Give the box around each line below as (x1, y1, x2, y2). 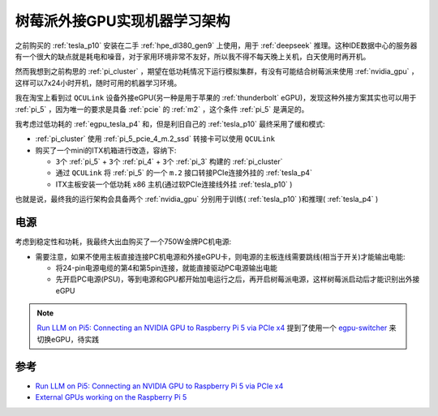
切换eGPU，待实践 (36, 334, 99, 344)
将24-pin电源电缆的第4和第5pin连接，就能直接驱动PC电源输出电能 (55, 263, 277, 272)
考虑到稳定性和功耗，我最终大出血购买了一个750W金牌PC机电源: (15, 237, 231, 247)
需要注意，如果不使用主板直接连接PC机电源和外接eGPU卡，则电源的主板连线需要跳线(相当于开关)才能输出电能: (35, 251, 406, 261)
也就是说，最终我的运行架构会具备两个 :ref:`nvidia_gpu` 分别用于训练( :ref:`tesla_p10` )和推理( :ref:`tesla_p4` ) (15, 195, 379, 204)
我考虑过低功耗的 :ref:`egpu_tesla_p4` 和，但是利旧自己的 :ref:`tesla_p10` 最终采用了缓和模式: (15, 118, 325, 129)
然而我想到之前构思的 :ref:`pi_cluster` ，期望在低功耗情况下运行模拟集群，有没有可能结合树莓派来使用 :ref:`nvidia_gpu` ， (15, 66, 419, 76)
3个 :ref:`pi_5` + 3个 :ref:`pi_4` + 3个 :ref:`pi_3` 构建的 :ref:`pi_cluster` (55, 157, 283, 166)
